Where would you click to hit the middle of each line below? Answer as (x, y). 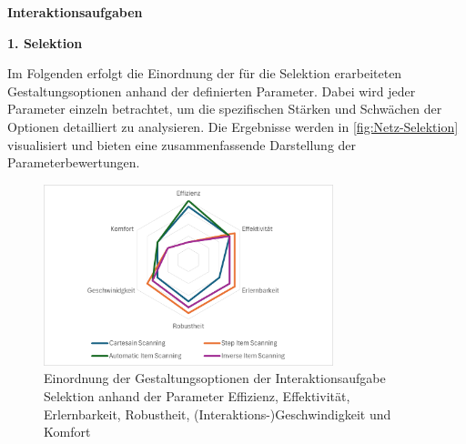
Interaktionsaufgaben (75, 12)
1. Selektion (45, 42)
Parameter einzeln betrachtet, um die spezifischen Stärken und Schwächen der (225, 109)
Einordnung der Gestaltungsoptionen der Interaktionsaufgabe (215, 378)
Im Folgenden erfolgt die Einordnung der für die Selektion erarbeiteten (205, 73)
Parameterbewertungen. (74, 162)
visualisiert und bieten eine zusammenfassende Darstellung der (182, 144)
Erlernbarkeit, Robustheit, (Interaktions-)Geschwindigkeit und (218, 414)
